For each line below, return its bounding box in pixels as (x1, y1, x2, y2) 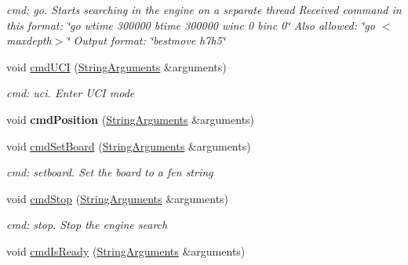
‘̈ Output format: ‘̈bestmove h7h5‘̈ (66, 32, 226, 49)
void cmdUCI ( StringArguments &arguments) (6, 58, 227, 74)
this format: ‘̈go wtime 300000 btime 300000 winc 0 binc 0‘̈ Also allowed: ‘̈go (6, 16, 375, 33)
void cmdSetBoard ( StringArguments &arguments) (6, 137, 251, 154)
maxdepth (6, 32, 52, 49)
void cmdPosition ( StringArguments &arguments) (6, 111, 255, 127)
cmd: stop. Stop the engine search (6, 216, 168, 233)
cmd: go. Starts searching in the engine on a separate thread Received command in (6, 2, 402, 17)
